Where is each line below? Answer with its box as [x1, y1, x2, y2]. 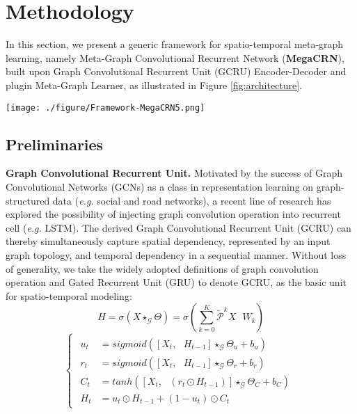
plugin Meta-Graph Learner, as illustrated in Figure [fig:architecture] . [6, 77, 303, 92]
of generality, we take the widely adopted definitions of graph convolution [6, 261, 319, 276]
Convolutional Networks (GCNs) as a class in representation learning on [6, 179, 314, 193]
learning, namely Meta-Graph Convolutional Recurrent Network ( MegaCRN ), [6, 50, 344, 65]
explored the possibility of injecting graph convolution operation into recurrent [6, 207, 341, 221]
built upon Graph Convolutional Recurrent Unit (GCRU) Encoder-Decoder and [6, 64, 347, 79]
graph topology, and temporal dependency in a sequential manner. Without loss [6, 247, 347, 262]
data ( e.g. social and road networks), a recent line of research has [52, 193, 331, 207]
